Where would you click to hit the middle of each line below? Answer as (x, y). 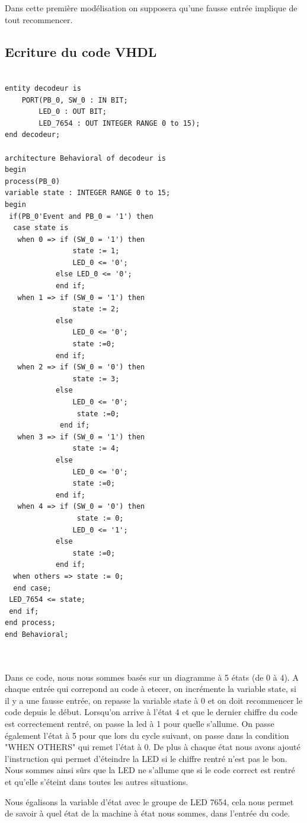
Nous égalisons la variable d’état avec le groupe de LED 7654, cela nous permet (149, 801)
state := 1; (96, 251)
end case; (32, 588)
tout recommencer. (39, 19)
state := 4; (96, 449)
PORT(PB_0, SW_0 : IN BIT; (75, 100)
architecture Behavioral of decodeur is (86, 158)
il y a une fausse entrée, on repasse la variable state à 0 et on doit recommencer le (154, 700)
